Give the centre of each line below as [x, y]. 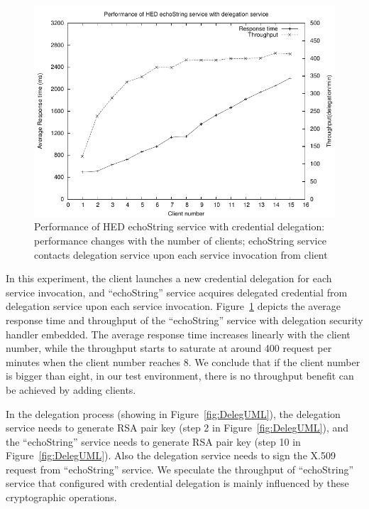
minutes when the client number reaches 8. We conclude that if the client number [183, 361]
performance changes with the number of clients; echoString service [180, 240]
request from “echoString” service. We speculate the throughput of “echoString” [180, 469]
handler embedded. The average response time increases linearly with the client [178, 334]
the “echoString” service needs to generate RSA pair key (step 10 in [153, 441]
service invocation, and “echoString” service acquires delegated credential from [177, 292]
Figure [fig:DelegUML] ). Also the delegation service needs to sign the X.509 [171, 455]
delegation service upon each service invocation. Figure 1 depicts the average [173, 306]
